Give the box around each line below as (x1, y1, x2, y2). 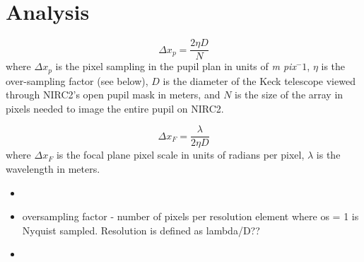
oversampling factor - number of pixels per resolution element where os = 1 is (22, 209, 359, 224)
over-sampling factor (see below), (6, 73, 148, 88)
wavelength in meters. (6, 161, 100, 176)
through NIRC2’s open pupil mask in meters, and (6, 87, 221, 102)
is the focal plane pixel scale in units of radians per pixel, (56, 147, 305, 162)
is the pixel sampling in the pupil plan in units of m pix (55, 59, 296, 74)
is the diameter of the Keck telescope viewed (163, 73, 356, 88)
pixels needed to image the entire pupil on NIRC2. (6, 101, 224, 115)
